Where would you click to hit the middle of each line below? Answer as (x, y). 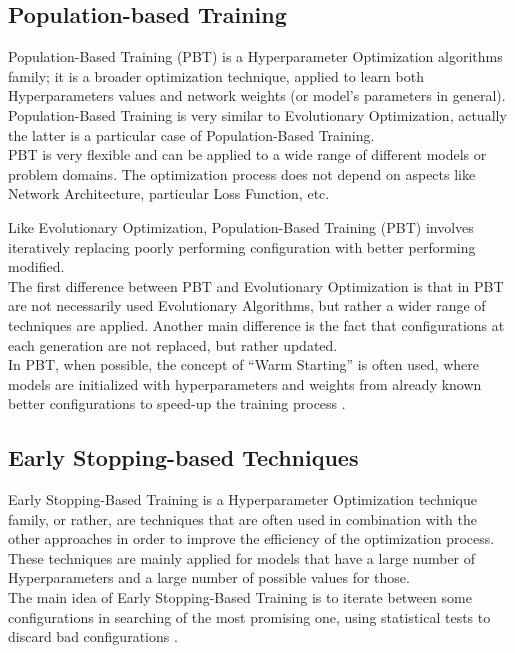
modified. (36, 266)
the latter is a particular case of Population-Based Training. (191, 134)
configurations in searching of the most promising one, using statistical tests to (249, 616)
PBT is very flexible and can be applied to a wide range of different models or (247, 154)
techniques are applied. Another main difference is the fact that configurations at (256, 324)
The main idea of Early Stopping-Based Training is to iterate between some (240, 597)
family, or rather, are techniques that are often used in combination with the (242, 518)
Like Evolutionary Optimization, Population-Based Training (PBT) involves (241, 226)
